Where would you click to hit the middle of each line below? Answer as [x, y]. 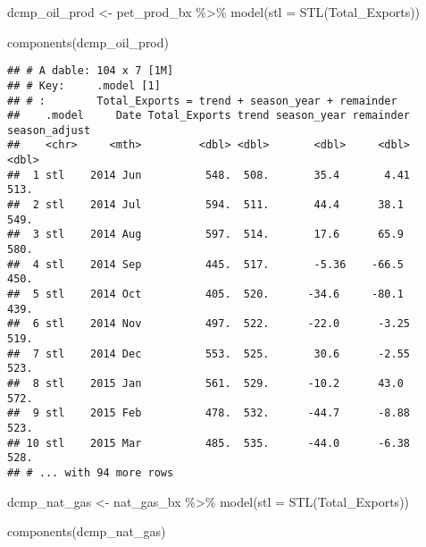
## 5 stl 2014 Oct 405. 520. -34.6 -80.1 [205, 295]
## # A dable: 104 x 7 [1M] [91, 71]
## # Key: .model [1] [84, 85]
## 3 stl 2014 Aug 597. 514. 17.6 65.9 [205, 235]
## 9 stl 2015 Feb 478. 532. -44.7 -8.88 [209, 413]
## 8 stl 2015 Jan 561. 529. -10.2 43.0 [205, 383]
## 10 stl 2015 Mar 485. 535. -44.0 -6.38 [209, 443]
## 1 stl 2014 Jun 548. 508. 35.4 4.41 [209, 175]
